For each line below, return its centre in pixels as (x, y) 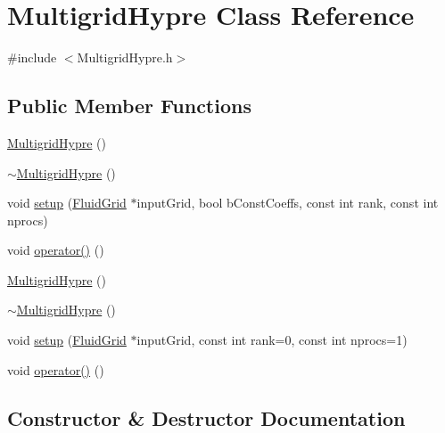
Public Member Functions (129, 106)
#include (32, 57)
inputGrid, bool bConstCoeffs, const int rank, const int (288, 203)
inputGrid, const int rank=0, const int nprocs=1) (272, 340)
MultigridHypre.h (125, 57)
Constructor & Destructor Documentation (206, 417)
